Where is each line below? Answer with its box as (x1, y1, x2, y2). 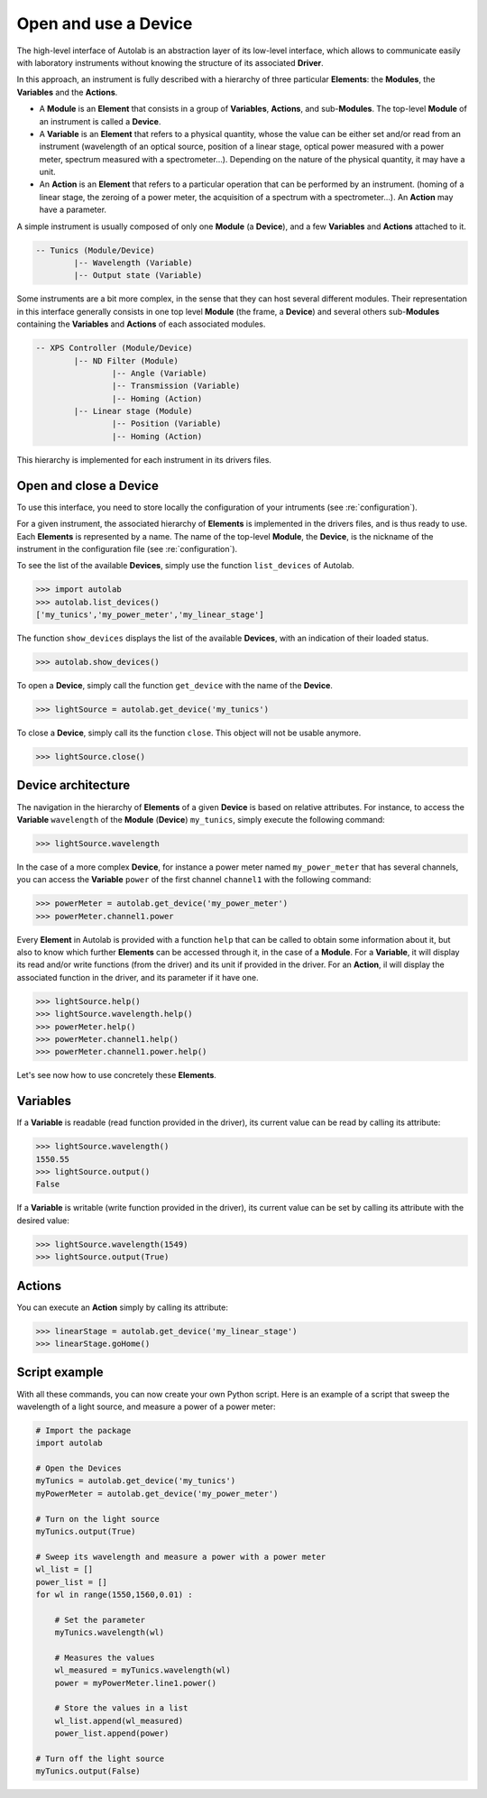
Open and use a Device (16, 14, 193, 33)
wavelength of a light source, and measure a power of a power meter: (16, 1401, 276, 1412)
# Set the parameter (54, 1615, 146, 1625)
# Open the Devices (35, 1463, 122, 1474)
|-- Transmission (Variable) (111, 381, 241, 392)
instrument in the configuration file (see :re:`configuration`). (16, 543, 238, 554)
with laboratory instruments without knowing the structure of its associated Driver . (16, 57, 324, 68)
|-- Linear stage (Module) (73, 406, 193, 417)
